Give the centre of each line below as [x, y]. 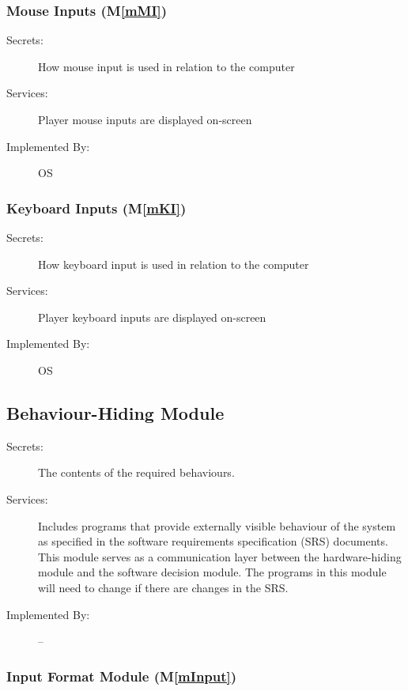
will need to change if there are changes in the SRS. [163, 587]
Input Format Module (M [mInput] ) [122, 676]
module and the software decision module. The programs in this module [212, 572]
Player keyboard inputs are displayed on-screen [152, 317]
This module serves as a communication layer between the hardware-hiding [220, 556]
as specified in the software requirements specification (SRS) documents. [213, 541]
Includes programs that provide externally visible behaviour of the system [217, 525]
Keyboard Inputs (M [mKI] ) [96, 208]
